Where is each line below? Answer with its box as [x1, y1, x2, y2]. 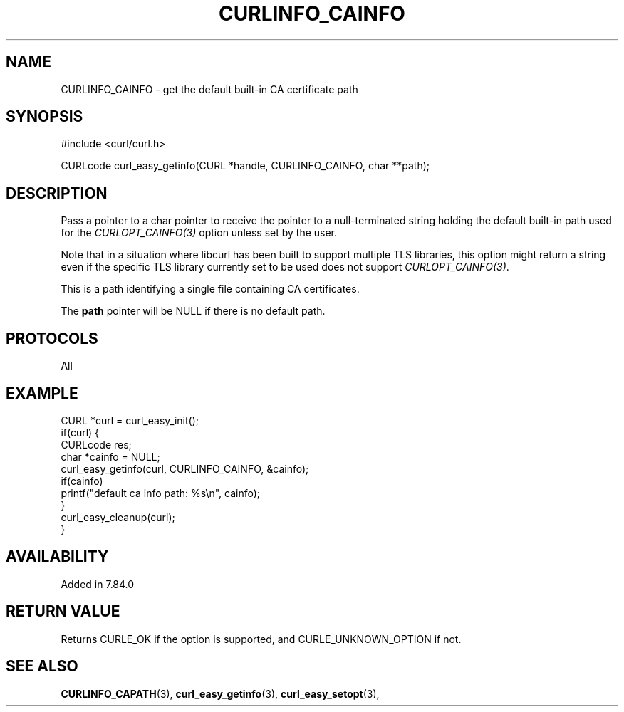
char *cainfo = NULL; [61, 450, 160, 463]
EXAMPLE [6, 384, 78, 402]
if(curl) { [61, 426, 100, 439]
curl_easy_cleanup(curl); [61, 511, 175, 523]
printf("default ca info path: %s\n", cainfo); [61, 486, 261, 499]
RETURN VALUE [6, 602, 120, 621]
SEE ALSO [6, 657, 78, 676]
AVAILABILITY [6, 548, 109, 566]
